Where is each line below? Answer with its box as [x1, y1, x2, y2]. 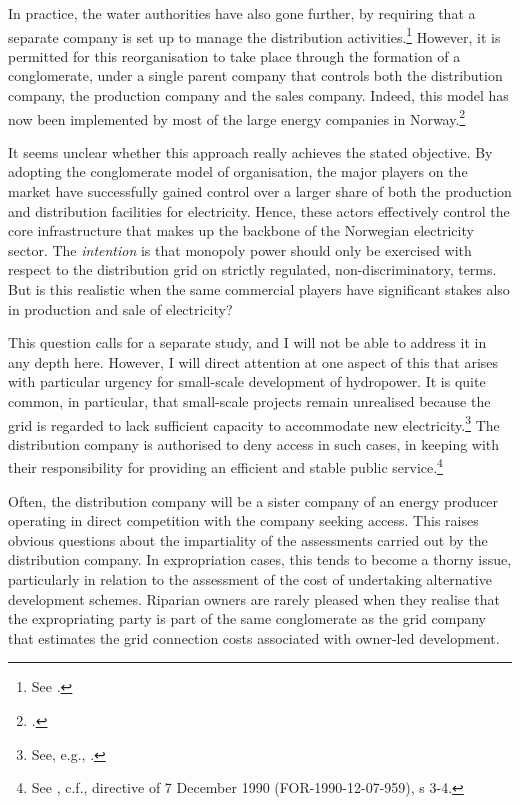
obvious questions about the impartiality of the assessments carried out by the [8, 529, 488, 550]
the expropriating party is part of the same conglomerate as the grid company [8, 608, 487, 629]
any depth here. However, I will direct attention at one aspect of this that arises [8, 351, 499, 372]
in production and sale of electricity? [8, 298, 233, 319]
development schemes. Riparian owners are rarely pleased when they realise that [8, 588, 500, 609]
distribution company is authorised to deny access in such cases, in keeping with [8, 433, 500, 454]
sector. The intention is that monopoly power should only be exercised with [8, 239, 472, 260]
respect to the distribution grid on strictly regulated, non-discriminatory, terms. [8, 259, 497, 280]
